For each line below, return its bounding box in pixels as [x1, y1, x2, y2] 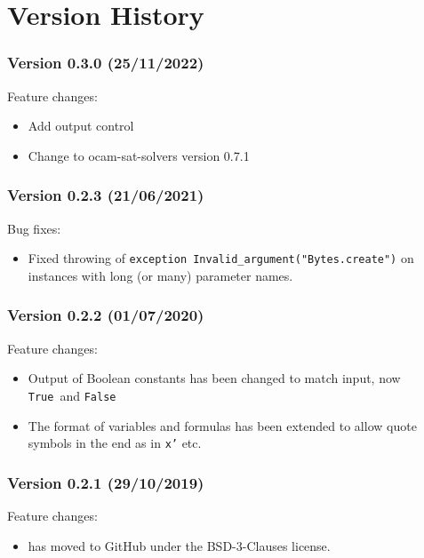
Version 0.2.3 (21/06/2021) [7, 184, 204, 206]
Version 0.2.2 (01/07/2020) [7, 304, 204, 326]
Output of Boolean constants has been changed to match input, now [28, 369, 401, 387]
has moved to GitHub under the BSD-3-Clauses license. [28, 536, 331, 554]
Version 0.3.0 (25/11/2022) [7, 52, 204, 74]
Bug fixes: [7, 219, 61, 237]
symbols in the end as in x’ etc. [28, 434, 202, 452]
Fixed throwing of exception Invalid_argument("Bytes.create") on [28, 249, 414, 267]
